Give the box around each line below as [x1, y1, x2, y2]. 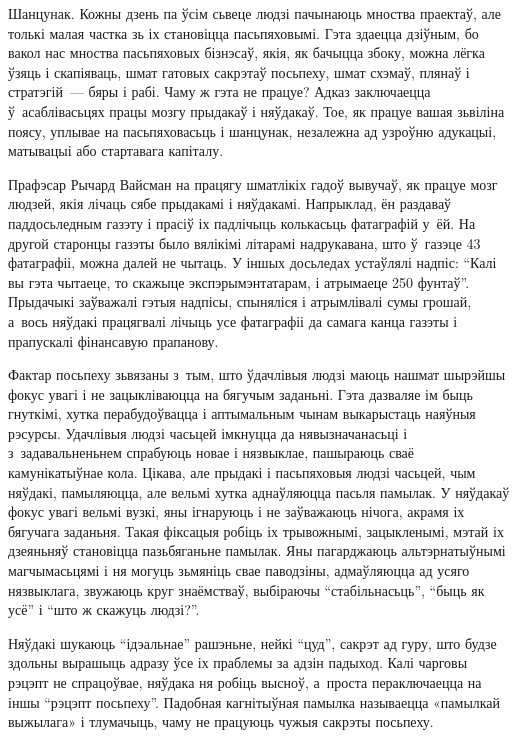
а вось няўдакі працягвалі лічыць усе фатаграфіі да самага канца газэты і [8, 310, 458, 331]
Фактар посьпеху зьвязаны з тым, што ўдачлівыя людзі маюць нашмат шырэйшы [8, 364, 506, 385]
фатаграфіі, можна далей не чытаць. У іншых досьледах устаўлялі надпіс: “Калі [8, 252, 497, 273]
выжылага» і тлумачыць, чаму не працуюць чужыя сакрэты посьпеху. [8, 711, 434, 732]
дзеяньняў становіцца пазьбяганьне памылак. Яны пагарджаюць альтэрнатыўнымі [8, 540, 506, 561]
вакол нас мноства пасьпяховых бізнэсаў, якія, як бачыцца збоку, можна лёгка [8, 42, 485, 63]
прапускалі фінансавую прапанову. [8, 330, 219, 351]
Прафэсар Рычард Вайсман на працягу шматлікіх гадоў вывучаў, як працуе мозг [8, 173, 498, 194]
